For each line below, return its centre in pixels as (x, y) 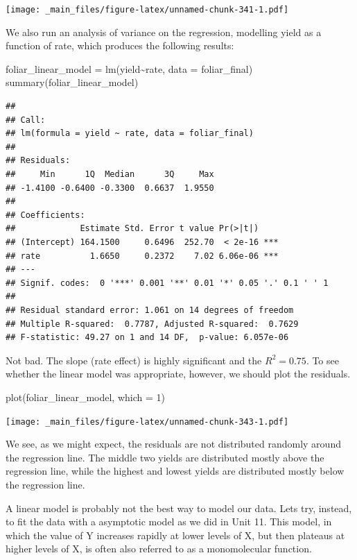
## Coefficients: (45, 215)
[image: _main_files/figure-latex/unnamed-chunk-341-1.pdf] (147, 10)
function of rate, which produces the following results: (120, 45)
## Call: (26, 120)
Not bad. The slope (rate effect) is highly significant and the (134, 360)
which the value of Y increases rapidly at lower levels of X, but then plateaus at (175, 535)
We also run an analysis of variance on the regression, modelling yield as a (164, 32)
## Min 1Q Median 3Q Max (110, 174)
